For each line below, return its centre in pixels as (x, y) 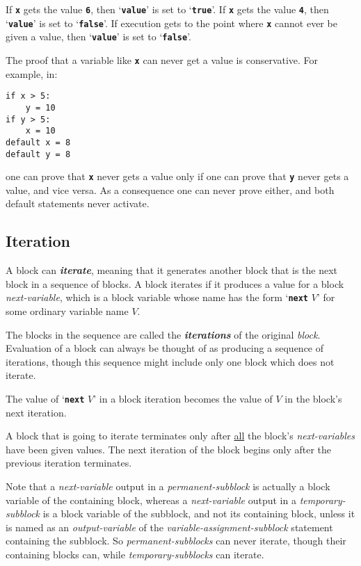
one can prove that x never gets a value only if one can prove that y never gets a (177, 176)
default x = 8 (38, 142)
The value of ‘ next (45, 399)
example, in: (32, 73)
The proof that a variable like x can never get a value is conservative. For (162, 59)
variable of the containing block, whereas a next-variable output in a (151, 500)
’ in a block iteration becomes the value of (183, 399)
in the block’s (313, 399)
